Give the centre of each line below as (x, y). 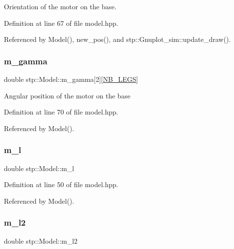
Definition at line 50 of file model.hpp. (61, 184)
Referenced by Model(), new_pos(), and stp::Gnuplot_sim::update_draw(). (117, 39)
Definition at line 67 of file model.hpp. (61, 23)
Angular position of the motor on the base (67, 95)
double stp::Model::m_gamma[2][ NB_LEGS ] (71, 79)
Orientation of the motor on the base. (60, 6)
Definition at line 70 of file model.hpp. (61, 112)
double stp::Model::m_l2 (41, 240)
